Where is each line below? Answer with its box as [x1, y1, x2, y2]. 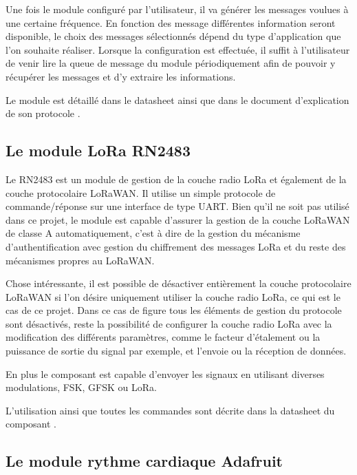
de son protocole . [6, 106, 80, 120]
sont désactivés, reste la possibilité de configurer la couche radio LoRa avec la [6, 316, 332, 330]
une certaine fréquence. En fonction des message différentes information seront [6, 15, 336, 30]
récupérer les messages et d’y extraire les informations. [6, 69, 236, 83]
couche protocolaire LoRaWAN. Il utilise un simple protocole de [6, 185, 276, 200]
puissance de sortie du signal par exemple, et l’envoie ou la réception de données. [6, 344, 347, 358]
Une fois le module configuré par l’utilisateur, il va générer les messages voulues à [6, 2, 349, 16]
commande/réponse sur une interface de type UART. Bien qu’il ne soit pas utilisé [6, 199, 349, 213]
